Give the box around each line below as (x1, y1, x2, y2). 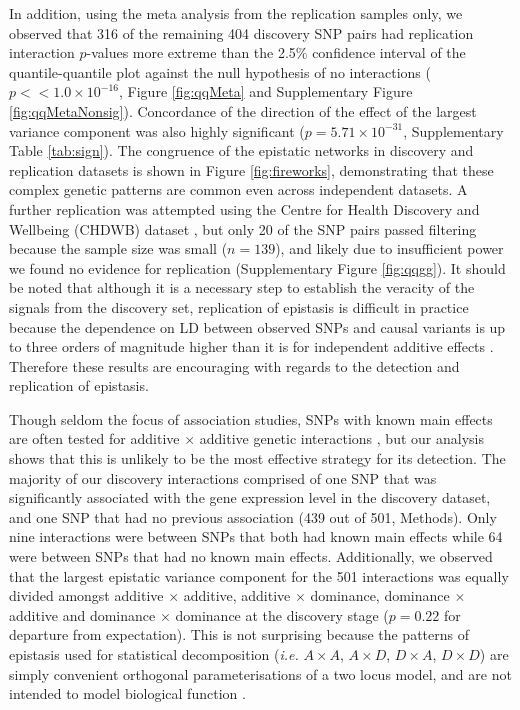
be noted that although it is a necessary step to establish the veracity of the (9, 277, 475, 298)
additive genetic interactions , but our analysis (199, 428, 484, 449)
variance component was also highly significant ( (9, 120, 305, 141)
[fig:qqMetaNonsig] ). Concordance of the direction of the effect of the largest (9, 100, 477, 121)
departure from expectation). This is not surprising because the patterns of (9, 624, 469, 645)
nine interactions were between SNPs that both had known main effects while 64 (9, 526, 503, 547)
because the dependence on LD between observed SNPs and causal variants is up (9, 316, 506, 337)
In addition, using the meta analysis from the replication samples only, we (9, 3, 463, 23)
